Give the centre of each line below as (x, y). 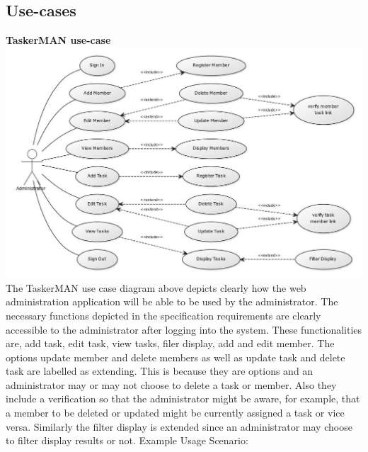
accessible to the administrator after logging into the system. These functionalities (184, 329)
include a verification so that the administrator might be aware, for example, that (183, 399)
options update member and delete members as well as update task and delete (176, 357)
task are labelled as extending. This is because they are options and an (160, 371)
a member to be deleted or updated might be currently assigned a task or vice (175, 413)
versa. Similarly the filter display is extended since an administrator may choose (179, 426)
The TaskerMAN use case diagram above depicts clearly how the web (156, 287)
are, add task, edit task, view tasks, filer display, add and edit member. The (170, 343)
